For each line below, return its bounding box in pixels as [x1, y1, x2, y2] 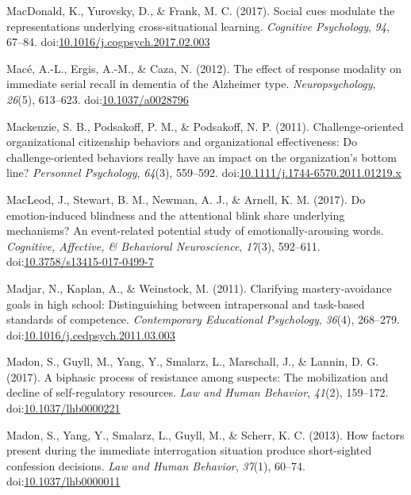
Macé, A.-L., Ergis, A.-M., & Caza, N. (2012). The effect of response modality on [6, 59, 402, 76]
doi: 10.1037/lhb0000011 [6, 473, 121, 489]
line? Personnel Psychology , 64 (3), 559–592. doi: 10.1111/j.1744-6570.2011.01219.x [6, 164, 401, 181]
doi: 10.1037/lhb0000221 [6, 400, 121, 416]
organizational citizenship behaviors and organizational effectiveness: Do [6, 133, 358, 150]
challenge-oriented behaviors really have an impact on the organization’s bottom [6, 148, 397, 165]
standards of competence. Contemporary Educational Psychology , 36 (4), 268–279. [6, 311, 400, 328]
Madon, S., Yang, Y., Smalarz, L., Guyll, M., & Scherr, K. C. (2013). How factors [6, 426, 405, 443]
